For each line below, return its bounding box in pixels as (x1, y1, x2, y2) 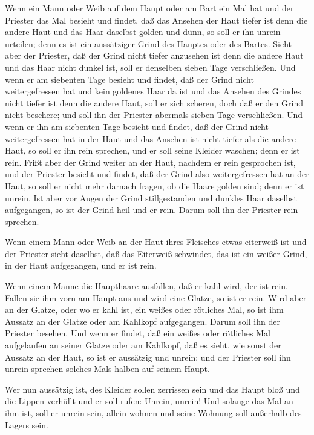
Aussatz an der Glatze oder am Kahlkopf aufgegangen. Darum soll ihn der (5, 315, 280, 327)
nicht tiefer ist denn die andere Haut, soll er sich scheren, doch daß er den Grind (5, 96, 303, 109)
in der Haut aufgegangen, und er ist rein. (5, 259, 157, 272)
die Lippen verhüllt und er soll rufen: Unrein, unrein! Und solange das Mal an (5, 394, 293, 407)
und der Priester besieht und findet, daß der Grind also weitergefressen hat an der (5, 168, 309, 180)
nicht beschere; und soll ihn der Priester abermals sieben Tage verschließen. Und (5, 108, 303, 121)
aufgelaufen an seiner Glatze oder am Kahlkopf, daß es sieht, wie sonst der (5, 339, 281, 352)
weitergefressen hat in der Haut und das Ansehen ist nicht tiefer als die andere (5, 132, 296, 145)
